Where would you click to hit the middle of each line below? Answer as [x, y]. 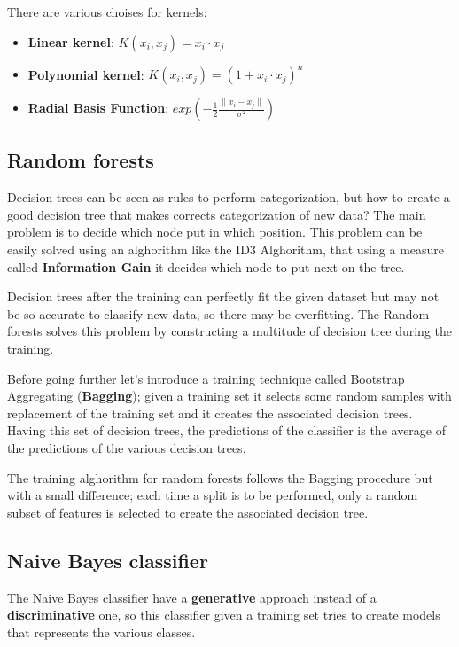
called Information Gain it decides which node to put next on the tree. [206, 266]
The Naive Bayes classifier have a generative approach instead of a [192, 597]
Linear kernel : [71, 41]
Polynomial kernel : [86, 74]
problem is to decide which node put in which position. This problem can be [215, 232]
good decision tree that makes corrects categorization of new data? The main [217, 214]
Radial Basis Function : [98, 108]
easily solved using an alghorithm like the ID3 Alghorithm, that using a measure [226, 249]
